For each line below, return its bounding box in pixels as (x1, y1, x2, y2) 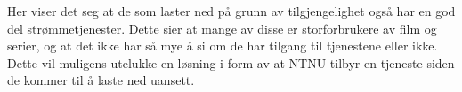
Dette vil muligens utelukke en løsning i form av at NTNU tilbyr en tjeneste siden (7, 53, 455, 72)
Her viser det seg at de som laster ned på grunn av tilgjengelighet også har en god (7, 2, 456, 19)
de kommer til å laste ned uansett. (7, 71, 195, 89)
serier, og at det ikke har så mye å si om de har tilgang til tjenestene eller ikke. (7, 36, 438, 55)
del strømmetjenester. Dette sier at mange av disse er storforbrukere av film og (7, 19, 437, 37)
